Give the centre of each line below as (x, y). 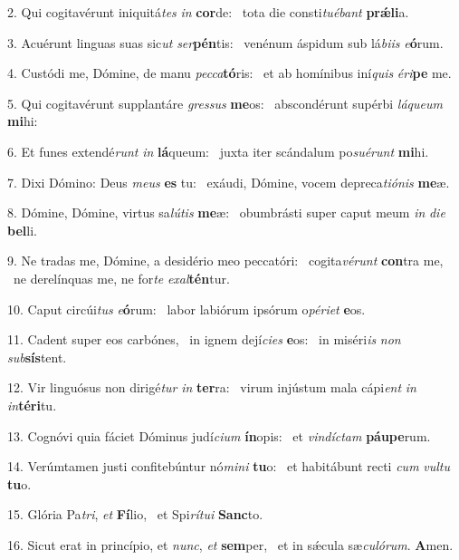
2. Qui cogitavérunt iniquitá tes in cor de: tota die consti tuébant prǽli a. (208, 12)
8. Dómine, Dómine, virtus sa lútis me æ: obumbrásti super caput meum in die (226, 212)
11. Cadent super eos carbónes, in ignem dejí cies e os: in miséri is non (204, 339)
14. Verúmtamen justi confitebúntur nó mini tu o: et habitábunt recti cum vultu (229, 466)
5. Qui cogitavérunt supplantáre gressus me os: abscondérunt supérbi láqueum (225, 103)
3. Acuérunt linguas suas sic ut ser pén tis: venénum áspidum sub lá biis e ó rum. (225, 42)
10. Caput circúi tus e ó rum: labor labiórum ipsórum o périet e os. (186, 309)
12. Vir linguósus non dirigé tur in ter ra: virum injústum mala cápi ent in (212, 387)
